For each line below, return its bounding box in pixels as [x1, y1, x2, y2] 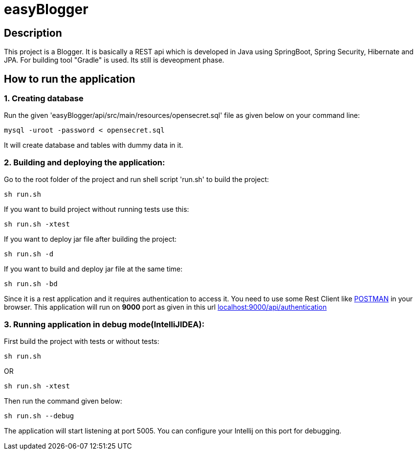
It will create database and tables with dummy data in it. [4, 141, 183, 150]
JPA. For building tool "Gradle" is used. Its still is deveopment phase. [4, 56, 224, 65]
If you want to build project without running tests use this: [4, 205, 189, 214]
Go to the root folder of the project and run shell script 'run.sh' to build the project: [4, 175, 269, 184]
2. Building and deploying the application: [4, 157, 165, 167]
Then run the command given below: [4, 396, 122, 405]
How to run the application [4, 72, 135, 85]
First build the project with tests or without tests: [4, 337, 159, 345]
